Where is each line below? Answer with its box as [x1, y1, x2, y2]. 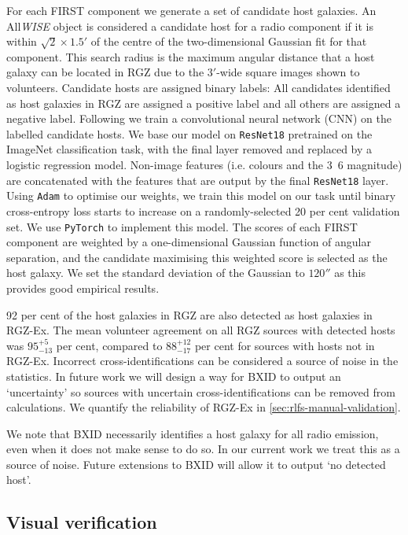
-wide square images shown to [216, 64, 360, 80]
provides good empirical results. [6, 279, 160, 296]
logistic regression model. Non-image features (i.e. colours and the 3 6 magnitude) [6, 157, 402, 172]
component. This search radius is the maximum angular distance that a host [6, 48, 375, 65]
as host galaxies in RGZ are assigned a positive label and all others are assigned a [6, 94, 401, 111]
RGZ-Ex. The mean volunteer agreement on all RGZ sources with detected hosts [6, 322, 395, 338]
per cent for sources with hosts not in [194, 337, 375, 353]
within [6, 33, 37, 50]
